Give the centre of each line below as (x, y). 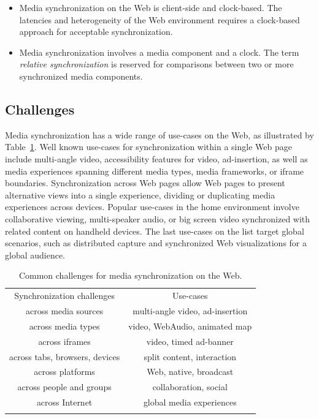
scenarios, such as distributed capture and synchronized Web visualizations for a (156, 243)
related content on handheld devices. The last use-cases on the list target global (155, 231)
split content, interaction (190, 356)
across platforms (64, 372)
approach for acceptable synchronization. (96, 32)
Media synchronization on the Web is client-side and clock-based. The (151, 7)
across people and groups (64, 387)
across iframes (64, 341)
